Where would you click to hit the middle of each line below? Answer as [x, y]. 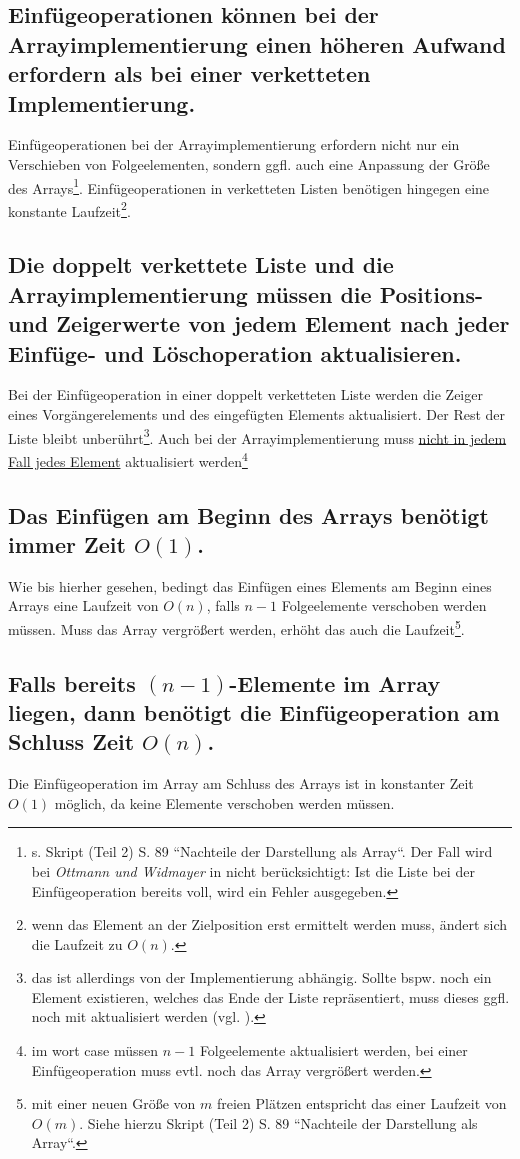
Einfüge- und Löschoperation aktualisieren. [235, 352]
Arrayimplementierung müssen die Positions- [245, 293]
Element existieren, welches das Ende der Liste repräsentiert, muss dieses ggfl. [270, 996]
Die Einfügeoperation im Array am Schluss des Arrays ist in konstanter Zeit [241, 783]
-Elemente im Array [335, 682]
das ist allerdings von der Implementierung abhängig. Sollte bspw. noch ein [261, 977]
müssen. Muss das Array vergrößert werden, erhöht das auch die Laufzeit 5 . [236, 627]
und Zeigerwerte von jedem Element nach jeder [259, 323]
